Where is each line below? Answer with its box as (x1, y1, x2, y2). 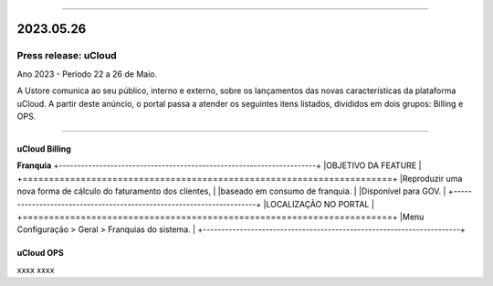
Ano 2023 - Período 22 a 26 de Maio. (16, 69, 158, 79)
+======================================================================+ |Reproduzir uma (16, 173, 463, 184)
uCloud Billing (16, 143, 72, 154)
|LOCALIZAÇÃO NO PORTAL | (263, 198, 374, 209)
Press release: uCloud (16, 49, 118, 62)
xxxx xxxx (16, 264, 55, 275)
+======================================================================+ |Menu (16, 211, 425, 222)
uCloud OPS (16, 248, 64, 259)
